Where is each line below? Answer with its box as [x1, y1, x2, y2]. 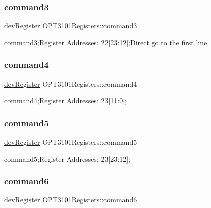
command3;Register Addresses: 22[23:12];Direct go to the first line [4, 37, 207, 47]
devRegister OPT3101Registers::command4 [4, 78, 137, 89]
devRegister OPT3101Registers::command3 [4, 20, 137, 31]
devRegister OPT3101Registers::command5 [4, 136, 137, 147]
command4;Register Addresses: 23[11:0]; [4, 95, 127, 106]
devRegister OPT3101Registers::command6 [4, 194, 137, 205]
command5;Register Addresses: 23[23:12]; [4, 153, 131, 164]
